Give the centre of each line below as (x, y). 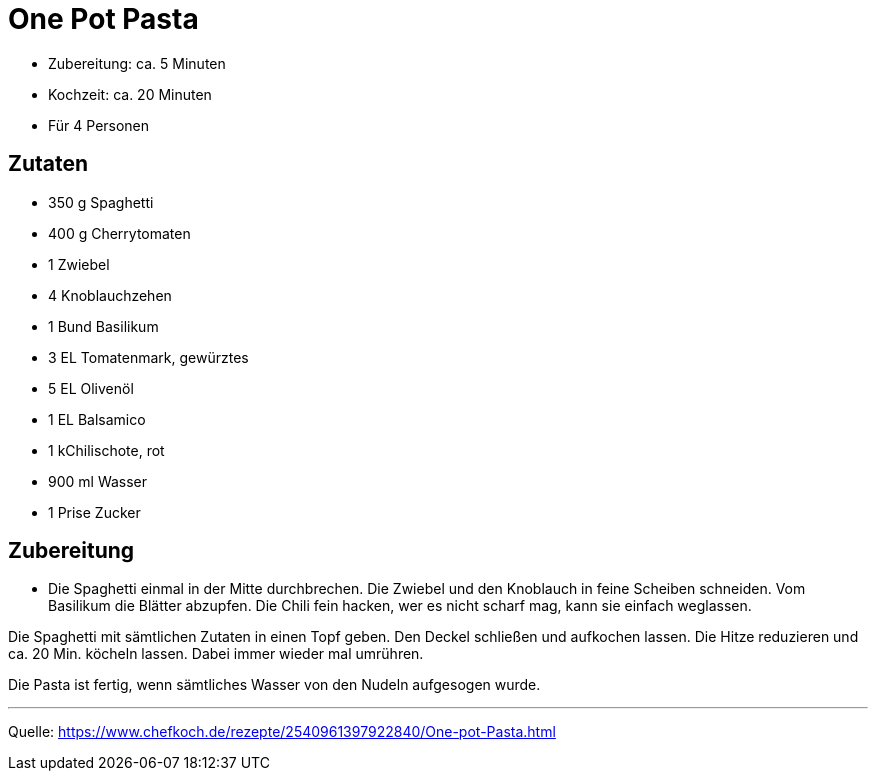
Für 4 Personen (99, 125)
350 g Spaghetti (101, 202)
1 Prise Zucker (94, 512)
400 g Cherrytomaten (119, 233)
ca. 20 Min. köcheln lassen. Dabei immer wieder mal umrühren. (216, 654)
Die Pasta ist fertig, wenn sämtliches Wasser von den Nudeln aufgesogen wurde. (274, 685)
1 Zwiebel (79, 264)
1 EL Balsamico (97, 419)
